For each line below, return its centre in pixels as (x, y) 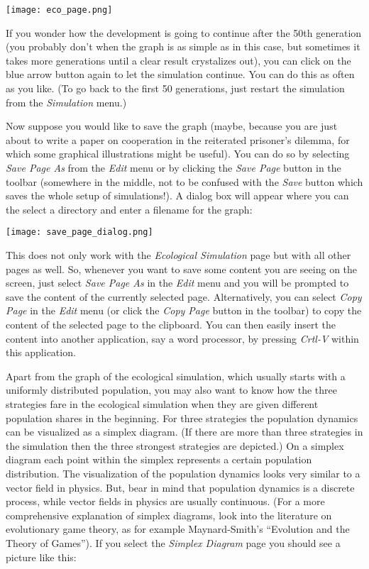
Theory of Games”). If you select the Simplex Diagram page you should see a (173, 542)
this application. (41, 352)
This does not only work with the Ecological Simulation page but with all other (178, 255)
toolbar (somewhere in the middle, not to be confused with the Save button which (184, 181)
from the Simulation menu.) (66, 102)
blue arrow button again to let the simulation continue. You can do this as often (180, 74)
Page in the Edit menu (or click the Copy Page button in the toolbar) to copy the (184, 310)
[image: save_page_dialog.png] (79, 232)
